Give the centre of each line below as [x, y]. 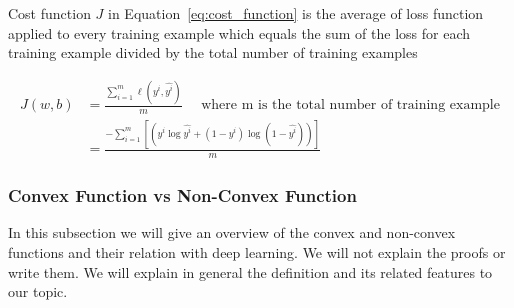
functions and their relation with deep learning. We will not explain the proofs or [257, 251]
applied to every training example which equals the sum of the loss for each [239, 32]
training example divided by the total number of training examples [213, 52]
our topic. [38, 291]
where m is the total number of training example [350, 105]
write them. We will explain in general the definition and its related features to [250, 271]
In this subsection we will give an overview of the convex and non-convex [232, 232]
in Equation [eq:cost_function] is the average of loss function [296, 13]
